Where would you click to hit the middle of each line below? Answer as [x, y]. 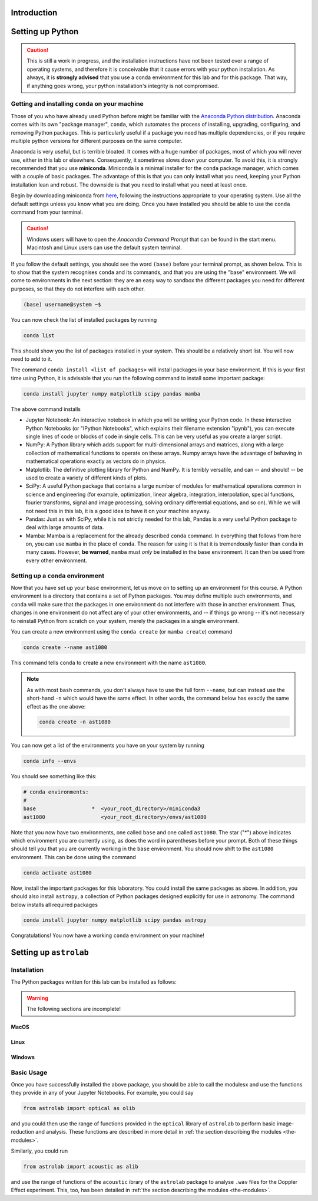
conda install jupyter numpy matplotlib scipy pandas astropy [115, 920]
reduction [23, 1132]
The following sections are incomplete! [74, 1009]
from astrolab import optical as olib [79, 1108]
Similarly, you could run [39, 1151]
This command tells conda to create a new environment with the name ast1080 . [109, 662]
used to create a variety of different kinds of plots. [86, 478]
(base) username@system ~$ [62, 304]
